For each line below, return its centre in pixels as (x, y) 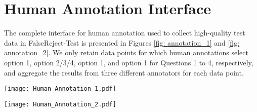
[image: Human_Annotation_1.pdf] (60, 89)
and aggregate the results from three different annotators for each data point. (124, 72)
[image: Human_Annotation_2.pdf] (60, 104)
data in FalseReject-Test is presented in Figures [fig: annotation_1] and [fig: (122, 42)
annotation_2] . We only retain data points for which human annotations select (126, 52)
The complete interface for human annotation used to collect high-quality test (125, 33)
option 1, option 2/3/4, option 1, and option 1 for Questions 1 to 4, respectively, (129, 62)
